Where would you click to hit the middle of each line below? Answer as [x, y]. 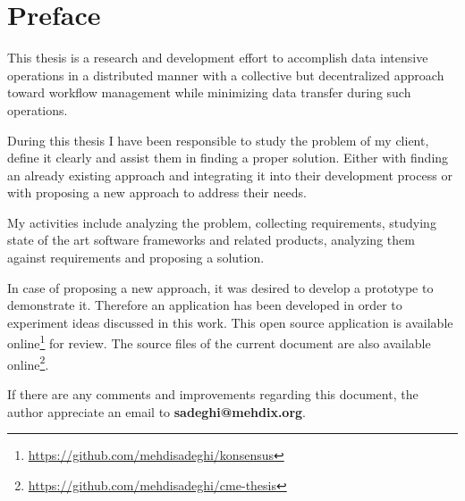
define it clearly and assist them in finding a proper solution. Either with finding [228, 158]
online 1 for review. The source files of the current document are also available [219, 342]
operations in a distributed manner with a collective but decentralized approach [226, 75]
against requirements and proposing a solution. [136, 258]
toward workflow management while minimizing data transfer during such [209, 92]
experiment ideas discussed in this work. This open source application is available [230, 322]
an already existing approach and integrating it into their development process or [230, 175]
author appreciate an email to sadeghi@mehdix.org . [156, 411]
